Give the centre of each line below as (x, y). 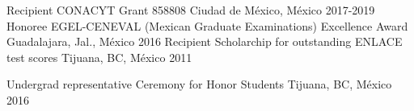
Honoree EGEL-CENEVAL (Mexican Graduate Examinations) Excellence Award (207, 25)
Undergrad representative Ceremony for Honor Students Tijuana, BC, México (199, 84)
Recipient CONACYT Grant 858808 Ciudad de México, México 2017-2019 (191, 10)
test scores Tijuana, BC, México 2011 (99, 57)
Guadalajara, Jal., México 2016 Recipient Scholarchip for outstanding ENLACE (205, 41)
